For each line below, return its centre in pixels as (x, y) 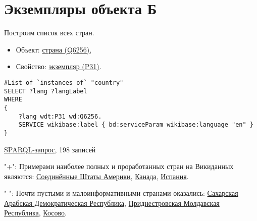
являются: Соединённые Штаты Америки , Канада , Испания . (96, 176)
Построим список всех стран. (49, 33)
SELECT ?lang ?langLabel (46, 91)
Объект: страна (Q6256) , (54, 49)
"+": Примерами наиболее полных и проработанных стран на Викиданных (119, 166)
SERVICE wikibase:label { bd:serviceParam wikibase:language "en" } (136, 125)
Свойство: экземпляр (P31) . (59, 66)
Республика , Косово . (35, 213)
